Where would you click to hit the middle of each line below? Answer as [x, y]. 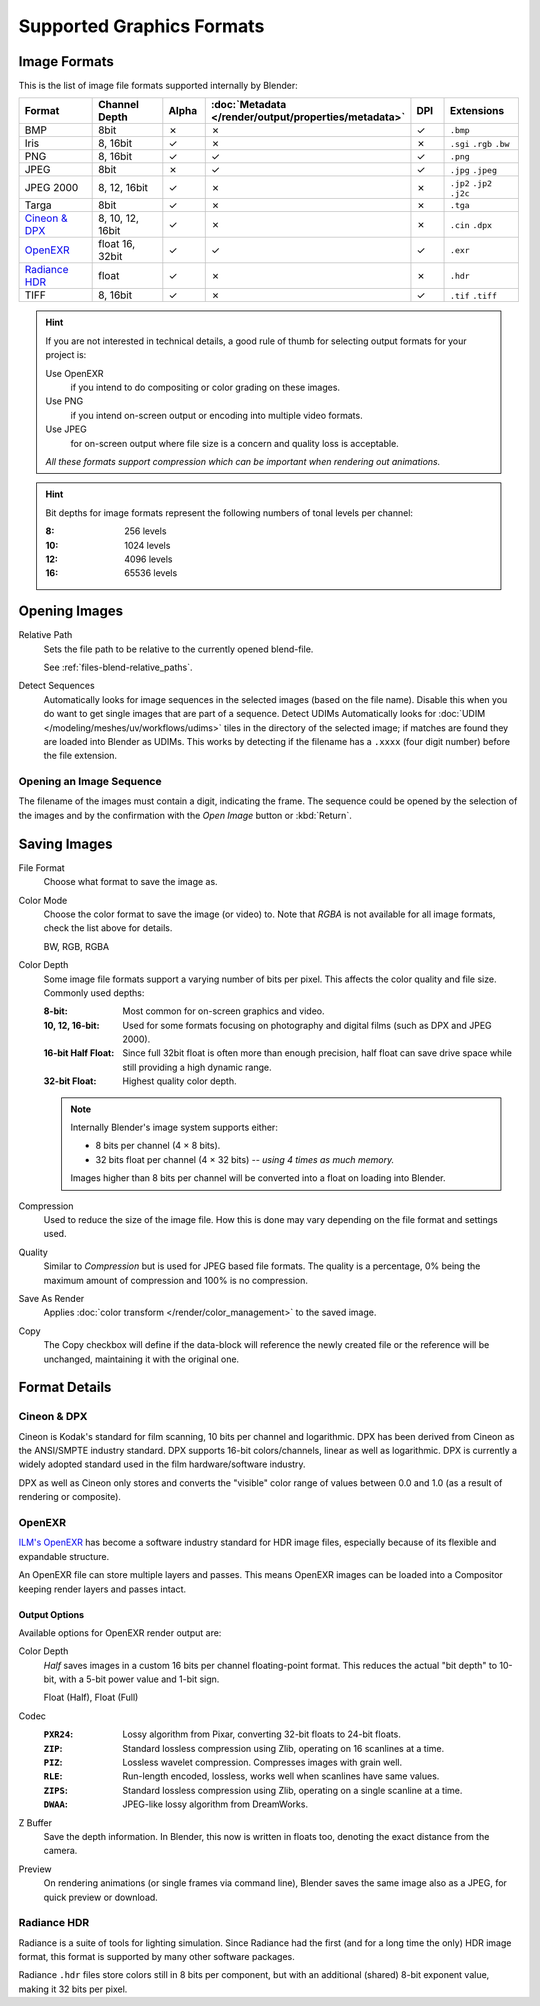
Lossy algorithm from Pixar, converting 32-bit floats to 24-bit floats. [262, 1734]
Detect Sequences [56, 686]
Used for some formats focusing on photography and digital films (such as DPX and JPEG [307, 1025]
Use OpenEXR [74, 373]
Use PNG [64, 401]
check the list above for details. [108, 928]
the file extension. [80, 756]
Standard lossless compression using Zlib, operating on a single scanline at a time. [292, 1790]
